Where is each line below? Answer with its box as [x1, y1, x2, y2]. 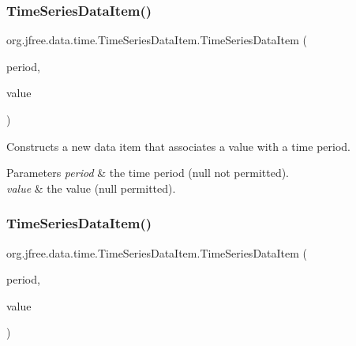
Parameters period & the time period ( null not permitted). [6, 164, 289, 181]
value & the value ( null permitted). [6, 179, 176, 196]
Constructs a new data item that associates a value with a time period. [6, 137, 350, 154]
